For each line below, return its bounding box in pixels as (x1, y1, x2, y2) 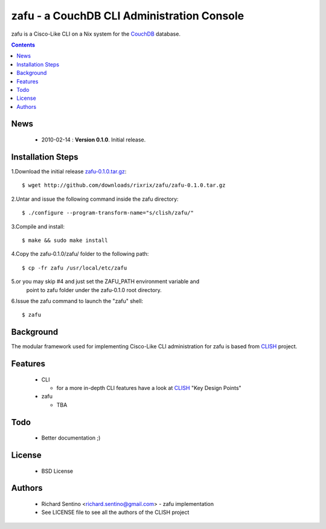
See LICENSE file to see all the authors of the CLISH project (41, 508, 190, 516)
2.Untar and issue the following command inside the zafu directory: (11, 195, 179, 203)
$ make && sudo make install (22, 236, 108, 244)
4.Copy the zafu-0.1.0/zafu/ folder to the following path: (11, 250, 149, 258)
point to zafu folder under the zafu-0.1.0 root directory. (26, 286, 162, 293)
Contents (11, 41, 36, 48)
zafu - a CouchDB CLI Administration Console (11, 9, 245, 22)
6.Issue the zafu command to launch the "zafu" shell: (11, 297, 144, 305)
